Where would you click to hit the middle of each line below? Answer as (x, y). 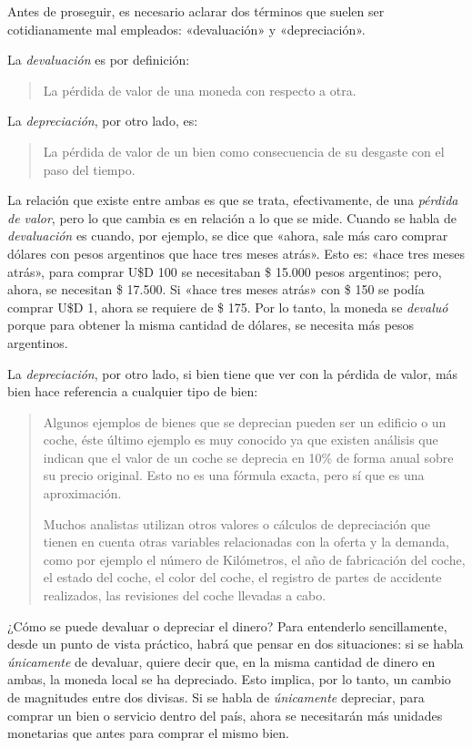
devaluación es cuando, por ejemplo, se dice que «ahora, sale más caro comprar (228, 236)
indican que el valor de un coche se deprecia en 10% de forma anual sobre (248, 457)
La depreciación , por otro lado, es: (103, 121)
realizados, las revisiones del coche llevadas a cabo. (185, 595)
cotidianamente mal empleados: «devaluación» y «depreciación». (186, 29)
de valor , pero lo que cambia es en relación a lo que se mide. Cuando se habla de (232, 217)
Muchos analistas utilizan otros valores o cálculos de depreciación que (237, 523)
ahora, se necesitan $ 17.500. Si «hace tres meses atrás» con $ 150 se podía (216, 289)
